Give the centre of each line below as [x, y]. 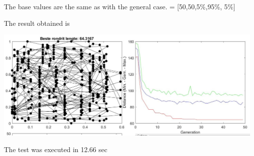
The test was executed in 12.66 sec [56, 149]
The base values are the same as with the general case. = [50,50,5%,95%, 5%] [120, 6]
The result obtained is [37, 23]
